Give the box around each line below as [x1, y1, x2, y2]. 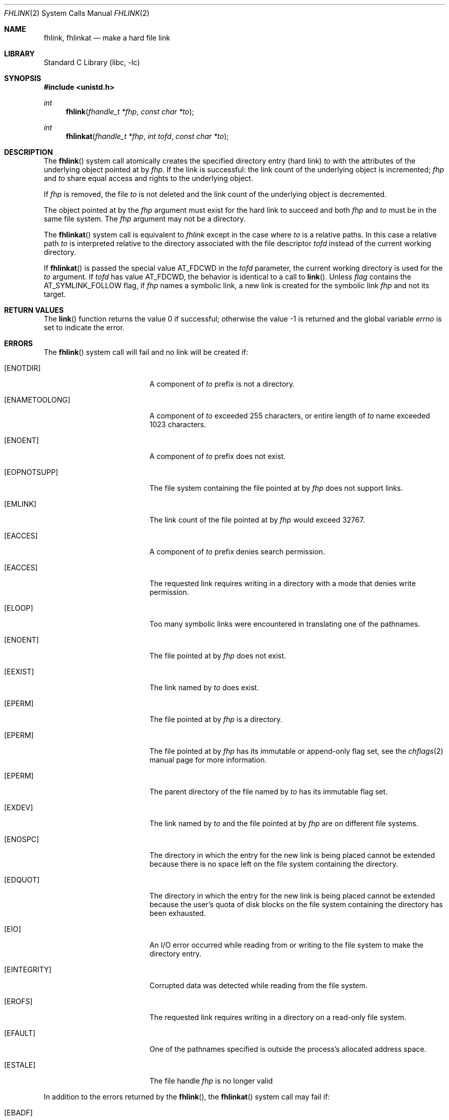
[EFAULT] [4, 1029, 36, 1037]
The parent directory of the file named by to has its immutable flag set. [149, 787, 388, 796]
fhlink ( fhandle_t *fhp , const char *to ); [66, 107, 194, 116]
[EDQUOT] [4, 875, 40, 884]
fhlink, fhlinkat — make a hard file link [44, 33, 170, 42]
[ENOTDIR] [4, 364, 41, 372]
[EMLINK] [4, 499, 36, 508]
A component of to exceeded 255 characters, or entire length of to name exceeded [149, 411, 430, 420]
